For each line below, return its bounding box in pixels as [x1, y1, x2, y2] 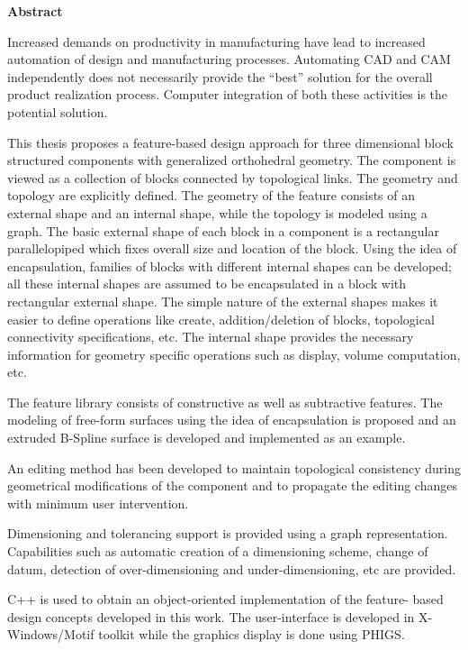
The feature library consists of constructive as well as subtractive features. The [7, 392, 443, 411]
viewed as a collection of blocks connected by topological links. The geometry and [7, 168, 458, 187]
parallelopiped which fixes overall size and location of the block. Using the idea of [7, 239, 457, 258]
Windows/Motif [7, 625, 94, 644]
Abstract [7, 2, 63, 20]
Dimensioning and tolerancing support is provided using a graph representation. [7, 524, 448, 543]
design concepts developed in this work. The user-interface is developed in [7, 607, 415, 626]
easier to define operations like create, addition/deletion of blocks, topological [7, 309, 435, 328]
